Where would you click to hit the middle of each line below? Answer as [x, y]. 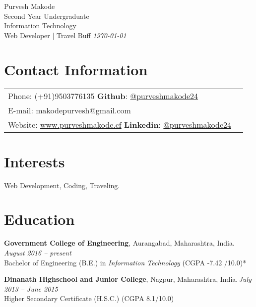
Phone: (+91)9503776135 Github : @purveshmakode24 [103, 96]
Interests [34, 161]
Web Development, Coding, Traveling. [62, 185]
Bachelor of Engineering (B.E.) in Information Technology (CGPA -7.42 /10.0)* [125, 262]
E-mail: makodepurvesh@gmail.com [69, 110]
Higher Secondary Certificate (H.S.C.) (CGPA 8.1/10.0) [89, 298]
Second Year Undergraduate [47, 16]
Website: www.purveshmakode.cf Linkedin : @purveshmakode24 [120, 124]
